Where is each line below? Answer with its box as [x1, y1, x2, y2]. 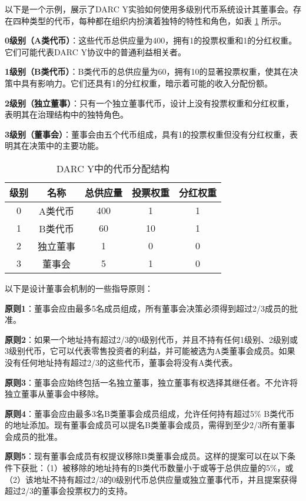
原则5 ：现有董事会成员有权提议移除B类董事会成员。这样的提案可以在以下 [5, 450, 287, 462]
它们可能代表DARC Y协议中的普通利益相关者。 [5, 45, 186, 58]
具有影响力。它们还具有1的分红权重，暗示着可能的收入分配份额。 [21, 76, 272, 89]
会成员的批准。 [5, 430, 62, 442]
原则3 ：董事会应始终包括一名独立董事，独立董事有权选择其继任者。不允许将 [5, 376, 298, 388]
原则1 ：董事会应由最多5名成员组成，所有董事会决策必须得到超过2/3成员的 [5, 302, 290, 314]
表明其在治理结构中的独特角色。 [5, 108, 128, 121]
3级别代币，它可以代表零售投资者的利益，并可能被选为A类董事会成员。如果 [5, 345, 295, 357]
